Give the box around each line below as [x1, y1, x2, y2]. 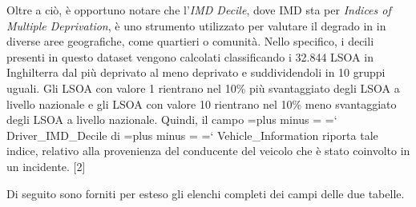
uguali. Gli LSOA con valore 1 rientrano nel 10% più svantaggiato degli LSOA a [6, 79, 400, 96]
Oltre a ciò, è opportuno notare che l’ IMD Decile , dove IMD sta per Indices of [6, 2, 391, 18]
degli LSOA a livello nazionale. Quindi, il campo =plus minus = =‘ [6, 111, 337, 128]
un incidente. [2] [6, 157, 86, 174]
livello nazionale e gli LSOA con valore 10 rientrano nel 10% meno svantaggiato [6, 95, 397, 112]
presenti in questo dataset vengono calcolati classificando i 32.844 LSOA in [6, 48, 374, 65]
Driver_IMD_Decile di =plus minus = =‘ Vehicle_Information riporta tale [6, 126, 378, 143]
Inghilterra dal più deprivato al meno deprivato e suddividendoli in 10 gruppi [6, 64, 386, 81]
